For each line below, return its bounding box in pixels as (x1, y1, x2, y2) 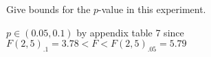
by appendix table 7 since (76, 25, 184, 39)
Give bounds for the (6, 2, 91, 16)
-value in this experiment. (98, 2, 206, 16)
